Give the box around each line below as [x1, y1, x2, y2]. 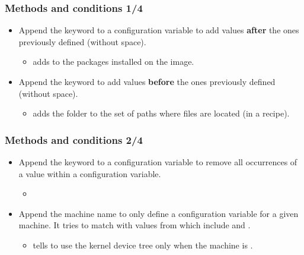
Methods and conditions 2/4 [5, 132, 143, 147]
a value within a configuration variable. [18, 167, 161, 180]
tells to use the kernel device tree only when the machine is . [33, 238, 253, 251]
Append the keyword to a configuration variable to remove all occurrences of [18, 156, 297, 168]
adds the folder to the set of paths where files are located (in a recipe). [33, 107, 290, 119]
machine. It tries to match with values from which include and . [18, 219, 251, 231]
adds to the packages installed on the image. [33, 55, 194, 68]
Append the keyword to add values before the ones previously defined [18, 75, 276, 87]
